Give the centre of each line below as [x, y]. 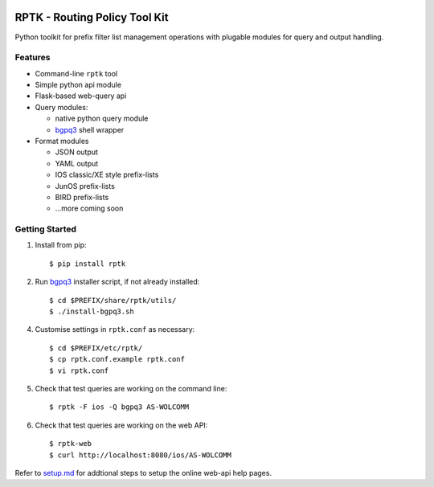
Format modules [62, 141]
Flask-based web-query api [81, 96]
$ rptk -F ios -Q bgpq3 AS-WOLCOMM [119, 407]
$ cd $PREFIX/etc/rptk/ [96, 348]
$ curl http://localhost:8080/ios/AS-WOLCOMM [141, 455]
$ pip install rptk [88, 264]
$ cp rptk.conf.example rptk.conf [117, 359]
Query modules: [61, 107]
